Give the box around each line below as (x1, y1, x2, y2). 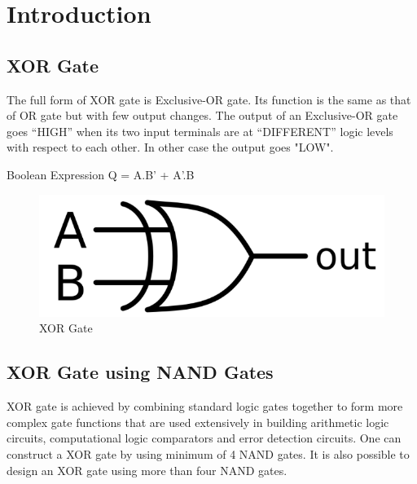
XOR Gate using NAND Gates (7, 359, 274, 385)
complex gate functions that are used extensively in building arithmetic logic (7, 413, 389, 430)
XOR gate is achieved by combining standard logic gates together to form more (7, 398, 403, 415)
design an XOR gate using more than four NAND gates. (7, 461, 288, 478)
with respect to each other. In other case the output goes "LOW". (7, 139, 334, 156)
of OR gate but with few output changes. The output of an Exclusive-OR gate (7, 107, 398, 124)
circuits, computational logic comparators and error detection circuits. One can (7, 429, 402, 447)
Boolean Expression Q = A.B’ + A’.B (7, 165, 195, 183)
